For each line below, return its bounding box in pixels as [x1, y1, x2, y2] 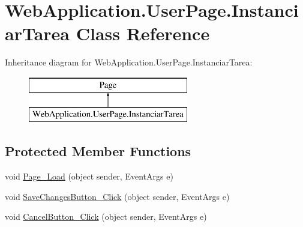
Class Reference [76, 21, 210, 46]
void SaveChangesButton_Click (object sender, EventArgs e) [5, 190, 230, 202]
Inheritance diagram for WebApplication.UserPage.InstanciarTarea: [5, 56, 253, 68]
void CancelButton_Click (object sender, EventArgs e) [5, 210, 207, 223]
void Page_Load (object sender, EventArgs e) [5, 170, 173, 183]
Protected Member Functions [5, 142, 191, 160]
